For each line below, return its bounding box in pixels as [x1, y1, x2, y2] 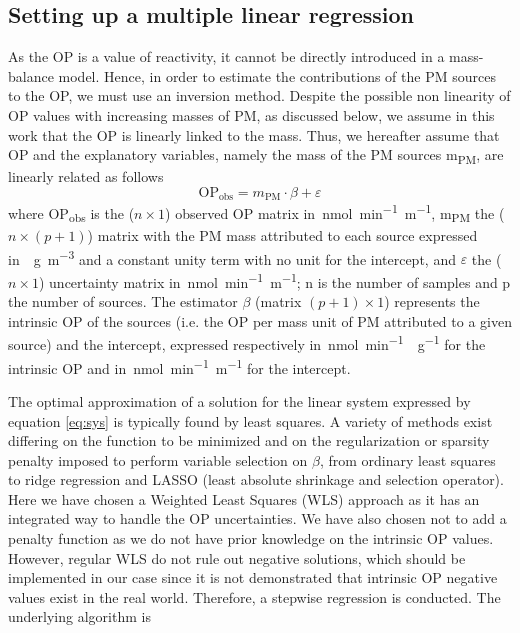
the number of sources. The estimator [8, 291, 238, 312]
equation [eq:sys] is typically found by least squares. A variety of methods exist [8, 410, 493, 431]
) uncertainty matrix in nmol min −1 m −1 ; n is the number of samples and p [38, 268, 511, 292]
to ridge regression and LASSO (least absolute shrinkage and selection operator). [8, 469, 504, 490]
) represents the [384, 291, 480, 312]
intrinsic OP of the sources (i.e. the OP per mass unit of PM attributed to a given [8, 310, 512, 331]
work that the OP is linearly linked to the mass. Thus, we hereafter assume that [8, 124, 500, 145]
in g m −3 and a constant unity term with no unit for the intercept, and [8, 245, 456, 269]
